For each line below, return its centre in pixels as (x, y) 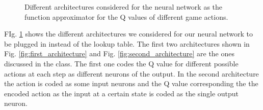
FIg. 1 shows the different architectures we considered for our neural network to (129, 34)
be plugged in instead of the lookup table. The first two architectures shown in (127, 43)
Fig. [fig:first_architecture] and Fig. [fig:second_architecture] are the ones (120, 53)
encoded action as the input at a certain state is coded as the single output (122, 93)
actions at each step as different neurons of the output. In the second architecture (131, 73)
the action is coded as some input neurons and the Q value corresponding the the (131, 83)
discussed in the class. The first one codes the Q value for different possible (121, 63)
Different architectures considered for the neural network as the (124, 7)
